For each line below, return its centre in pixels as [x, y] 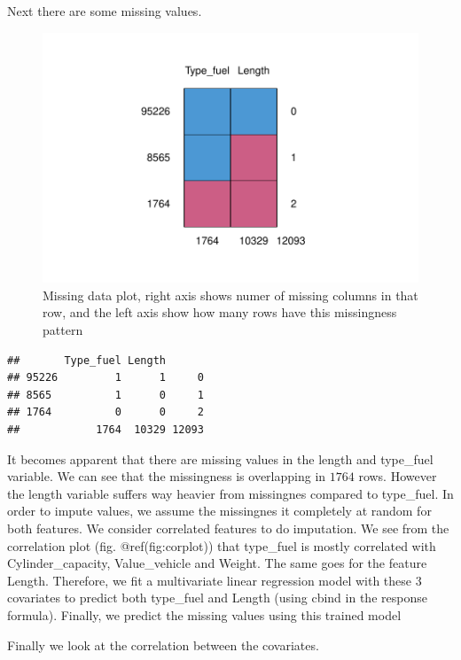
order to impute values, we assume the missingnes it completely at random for [219, 511]
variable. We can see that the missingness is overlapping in [167, 476]
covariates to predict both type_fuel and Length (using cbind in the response [217, 598]
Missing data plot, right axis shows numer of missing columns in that [230, 295]
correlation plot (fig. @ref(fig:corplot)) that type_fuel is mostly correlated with [222, 545]
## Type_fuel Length [86, 360]
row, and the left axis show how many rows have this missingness [220, 312]
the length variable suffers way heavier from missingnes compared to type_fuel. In [230, 493]
